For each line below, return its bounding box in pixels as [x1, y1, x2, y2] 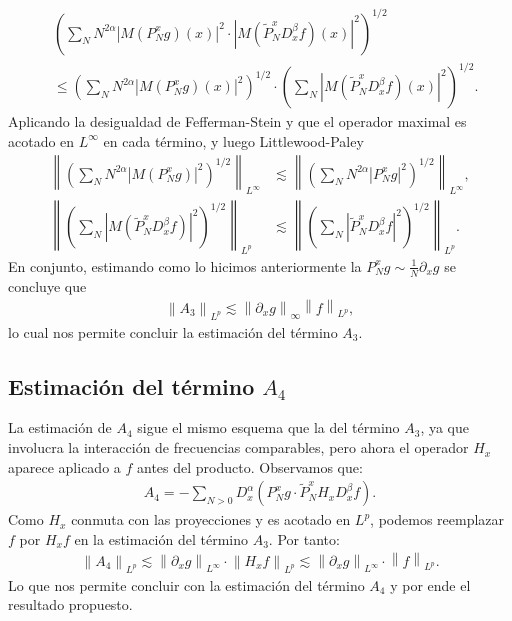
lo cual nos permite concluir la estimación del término [8, 321, 338, 342]
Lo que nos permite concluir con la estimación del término [8, 574, 365, 595]
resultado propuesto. [8, 594, 133, 615]
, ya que [420, 417, 470, 438]
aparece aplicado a [8, 456, 121, 477]
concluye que [8, 275, 87, 296]
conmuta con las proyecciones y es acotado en [71, 509, 351, 530]
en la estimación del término [74, 528, 248, 549]
